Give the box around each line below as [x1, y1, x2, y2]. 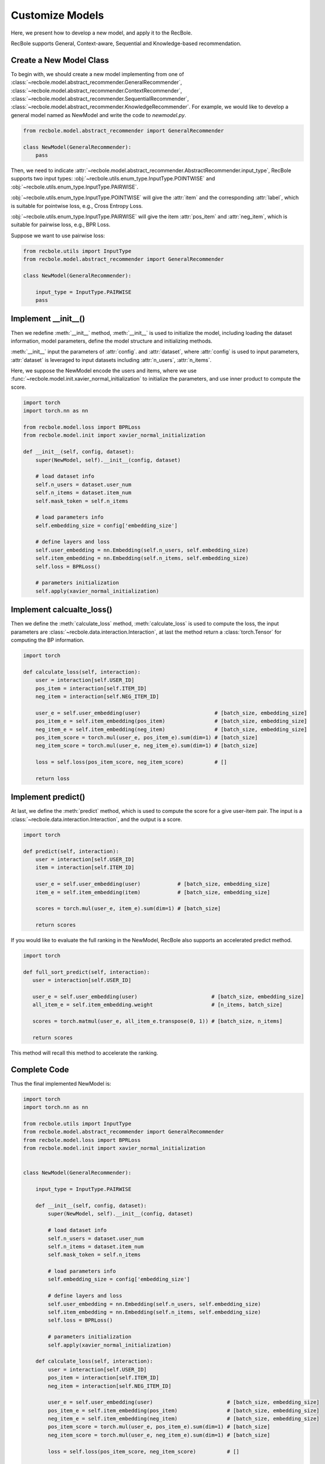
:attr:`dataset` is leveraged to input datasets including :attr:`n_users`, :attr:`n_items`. [11, 356, 212, 363]
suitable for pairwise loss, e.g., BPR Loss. [11, 221, 111, 228]
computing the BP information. [11, 637, 85, 644]
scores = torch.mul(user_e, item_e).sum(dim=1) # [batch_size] [35, 905, 221, 912]
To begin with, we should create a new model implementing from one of [11, 70, 184, 77]
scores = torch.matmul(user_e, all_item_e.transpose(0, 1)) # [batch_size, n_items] [32, 1018, 283, 1025]
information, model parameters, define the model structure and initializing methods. [11, 337, 213, 344]
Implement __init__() [11, 314, 85, 324]
